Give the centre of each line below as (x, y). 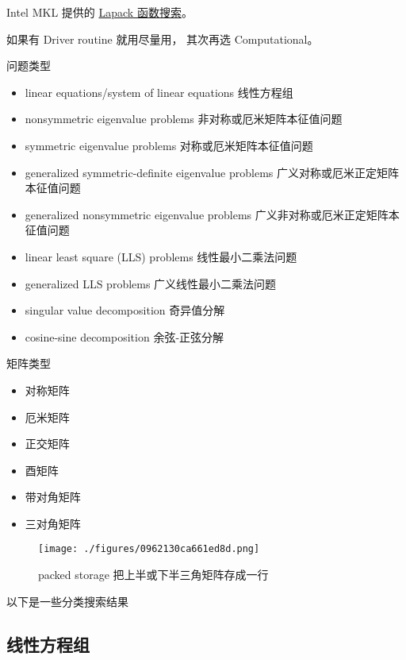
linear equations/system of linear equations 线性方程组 (159, 92)
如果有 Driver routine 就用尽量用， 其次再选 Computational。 (163, 39)
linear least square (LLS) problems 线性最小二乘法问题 (161, 256)
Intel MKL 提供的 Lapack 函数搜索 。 (100, 12)
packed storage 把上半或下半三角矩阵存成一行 (153, 575)
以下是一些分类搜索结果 (67, 601)
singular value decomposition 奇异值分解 (125, 310)
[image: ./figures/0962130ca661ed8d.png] (149, 549)
